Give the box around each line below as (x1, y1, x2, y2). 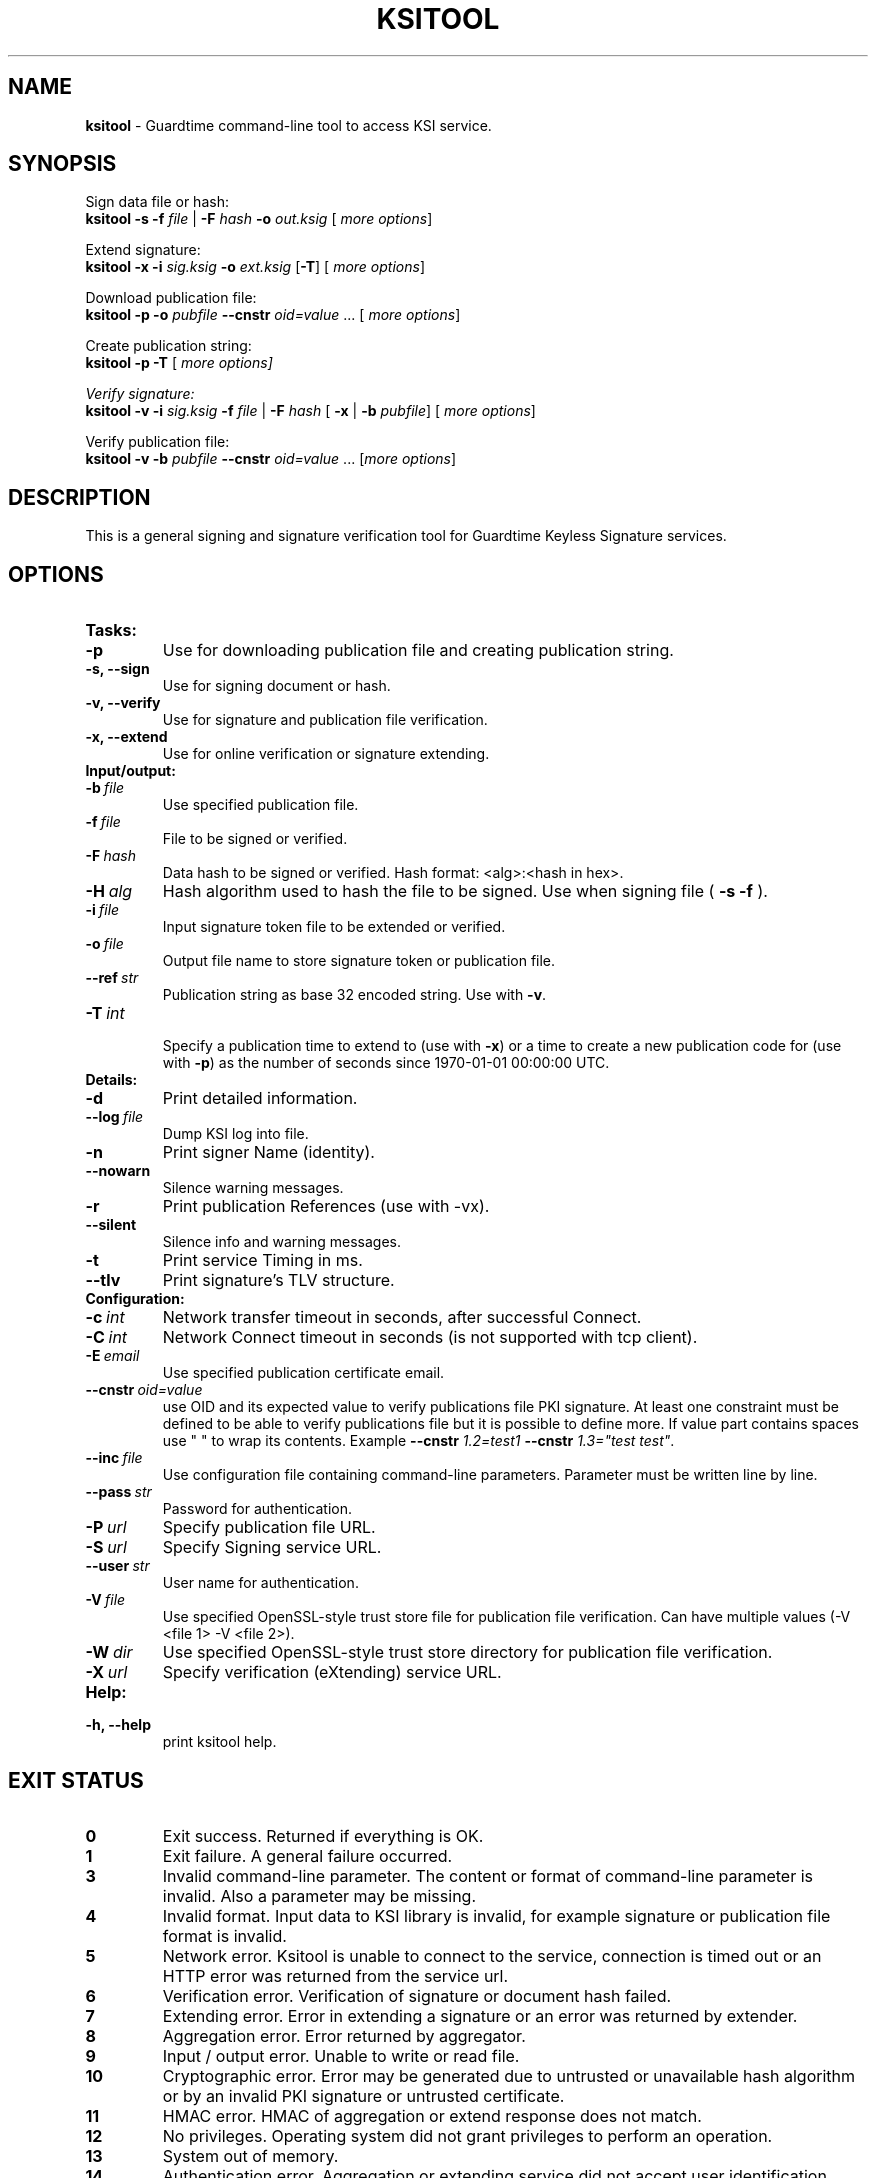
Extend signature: (85, 241, 201, 259)
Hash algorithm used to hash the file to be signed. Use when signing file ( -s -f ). (162, 881, 768, 902)
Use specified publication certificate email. (162, 1364, 445, 1382)
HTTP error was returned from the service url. (162, 1965, 509, 1986)
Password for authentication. (162, 1500, 352, 1518)
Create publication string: (85, 337, 252, 355)
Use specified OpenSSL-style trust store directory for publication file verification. (162, 1642, 773, 1663)
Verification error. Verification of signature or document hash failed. (162, 1985, 672, 2006)
